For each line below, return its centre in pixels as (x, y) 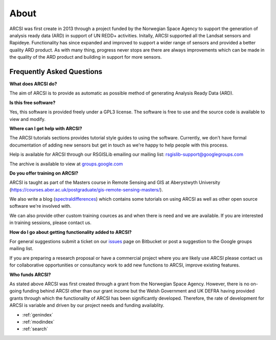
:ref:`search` (35, 329)
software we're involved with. (40, 206)
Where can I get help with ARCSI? (46, 128)
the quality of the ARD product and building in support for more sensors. (86, 57)
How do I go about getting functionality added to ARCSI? (71, 232)
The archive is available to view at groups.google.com (66, 164)
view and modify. (28, 119)
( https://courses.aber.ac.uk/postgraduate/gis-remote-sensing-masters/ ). (86, 189)
